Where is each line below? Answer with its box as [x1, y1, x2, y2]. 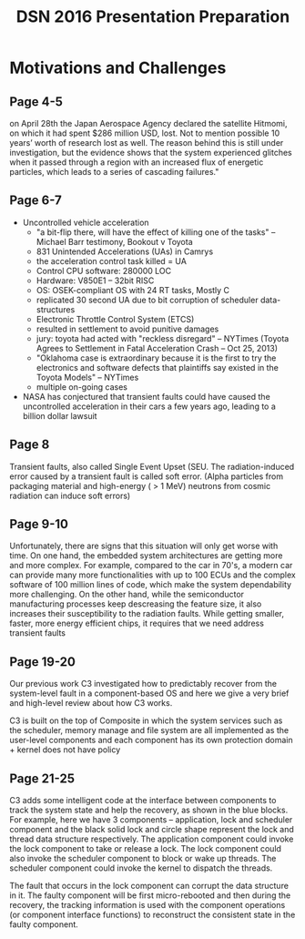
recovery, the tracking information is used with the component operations [9, 900, 286, 911]
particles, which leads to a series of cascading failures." [9, 167, 219, 177]
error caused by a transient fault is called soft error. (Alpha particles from [9, 471, 284, 482]
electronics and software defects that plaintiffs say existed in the [36, 362, 280, 373]
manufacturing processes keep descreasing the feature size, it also [9, 598, 262, 609]
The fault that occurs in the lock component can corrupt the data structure [9, 881, 290, 892]
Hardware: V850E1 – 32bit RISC [36, 275, 155, 286]
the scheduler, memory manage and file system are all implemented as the [9, 725, 290, 736]
